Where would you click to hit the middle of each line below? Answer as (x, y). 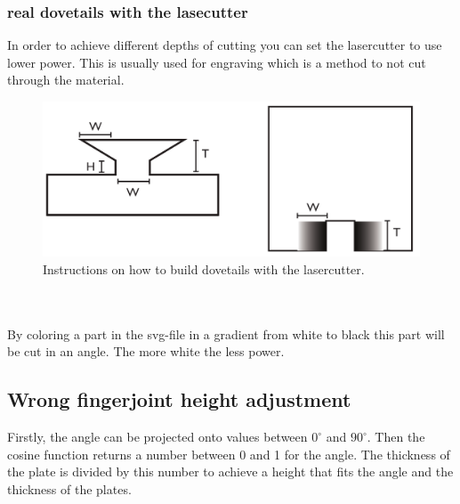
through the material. (66, 80)
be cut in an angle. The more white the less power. (146, 351)
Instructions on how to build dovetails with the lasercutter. (204, 268)
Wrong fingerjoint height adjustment (179, 399)
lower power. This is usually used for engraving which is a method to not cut (217, 62)
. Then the (396, 437)
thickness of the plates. (69, 488)
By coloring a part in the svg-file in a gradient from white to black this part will (226, 333)
